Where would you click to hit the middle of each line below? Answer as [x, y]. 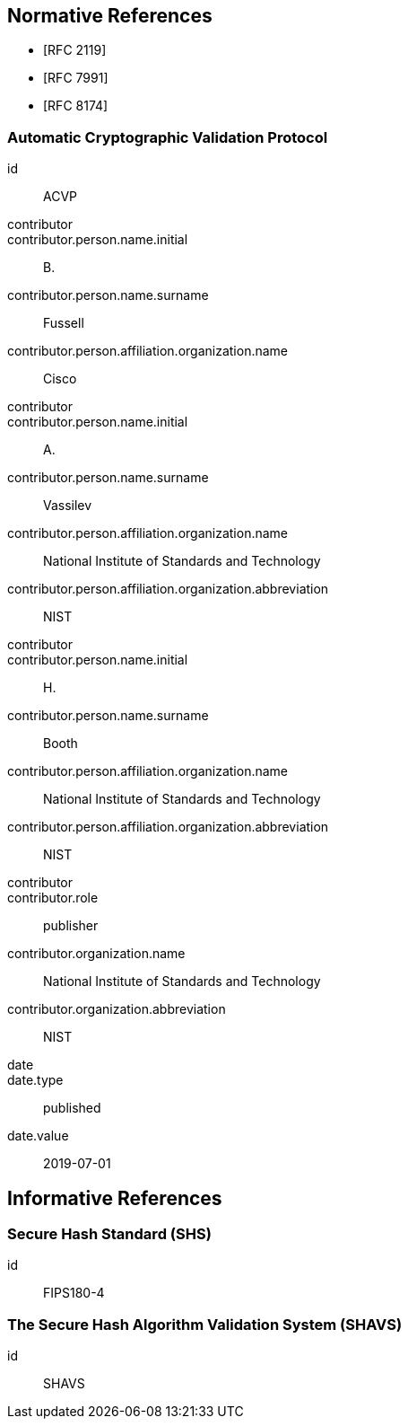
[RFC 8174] [76, 106]
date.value [38, 1136]
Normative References [110, 16]
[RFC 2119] [75, 50]
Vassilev [68, 506]
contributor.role [53, 898]
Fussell [64, 323]
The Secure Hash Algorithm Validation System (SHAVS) [205, 1324]
